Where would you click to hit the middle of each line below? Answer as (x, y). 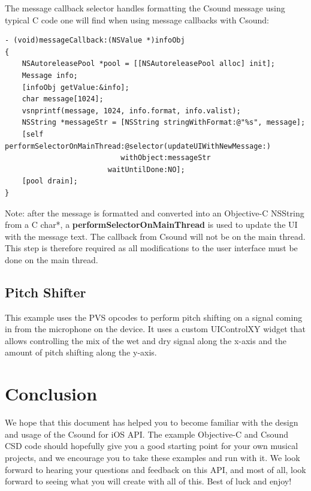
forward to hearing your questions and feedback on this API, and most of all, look (155, 469)
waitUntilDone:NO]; (146, 169)
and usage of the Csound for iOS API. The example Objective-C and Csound (147, 434)
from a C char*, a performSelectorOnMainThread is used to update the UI (151, 225)
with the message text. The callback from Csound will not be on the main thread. (155, 236)
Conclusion (51, 394)
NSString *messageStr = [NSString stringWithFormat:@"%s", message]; (164, 123)
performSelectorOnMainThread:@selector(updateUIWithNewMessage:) (138, 146)
